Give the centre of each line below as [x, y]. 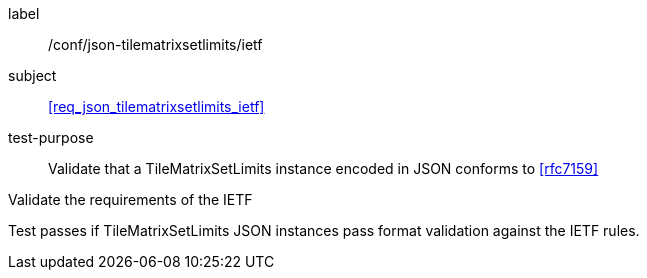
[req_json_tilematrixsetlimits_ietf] [156, 106]
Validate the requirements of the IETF [130, 199]
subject [32, 75]
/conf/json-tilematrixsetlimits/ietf [155, 44]
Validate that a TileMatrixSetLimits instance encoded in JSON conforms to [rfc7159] [323, 168]
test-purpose [51, 137]
